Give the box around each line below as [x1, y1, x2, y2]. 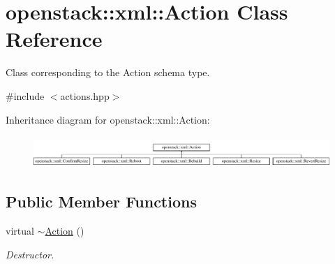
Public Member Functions [6, 191, 197, 212]
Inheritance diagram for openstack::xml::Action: [6, 112, 210, 126]
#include [6, 88, 45, 103]
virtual [6, 223, 34, 237]
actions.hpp [60, 88, 110, 103]
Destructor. [6, 247, 54, 261]
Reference [6, 24, 103, 53]
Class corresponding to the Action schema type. [6, 65, 210, 80]
